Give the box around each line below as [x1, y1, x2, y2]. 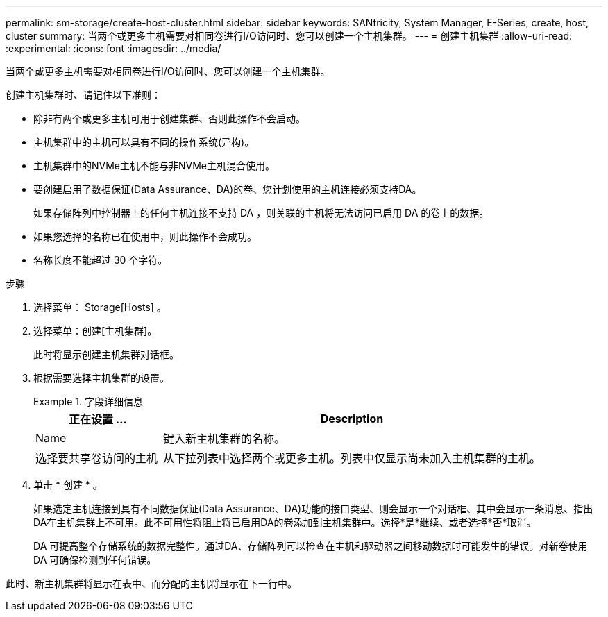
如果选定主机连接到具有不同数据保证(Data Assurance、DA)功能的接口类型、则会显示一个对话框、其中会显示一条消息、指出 [33, 502, 593, 514]
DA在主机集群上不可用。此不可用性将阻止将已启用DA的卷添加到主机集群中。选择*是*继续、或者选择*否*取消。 [33, 516, 537, 528]
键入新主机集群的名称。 [163, 432, 286, 446]
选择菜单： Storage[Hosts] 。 [33, 301, 167, 313]
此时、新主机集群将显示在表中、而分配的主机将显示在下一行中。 [6, 577, 297, 589]
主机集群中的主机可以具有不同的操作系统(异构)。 [33, 136, 255, 148]
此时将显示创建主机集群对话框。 [33, 348, 179, 360]
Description [320, 412, 384, 425]
